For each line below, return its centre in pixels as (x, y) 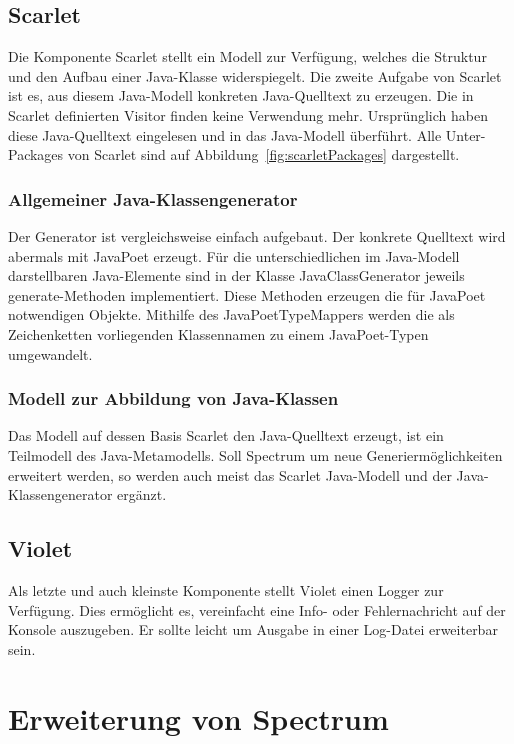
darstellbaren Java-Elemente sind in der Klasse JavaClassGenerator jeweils (236, 275)
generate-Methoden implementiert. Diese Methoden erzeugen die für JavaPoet (247, 294)
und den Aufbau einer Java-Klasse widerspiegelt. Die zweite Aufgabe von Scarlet (255, 75)
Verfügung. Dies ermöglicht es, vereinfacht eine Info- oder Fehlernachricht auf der (257, 609)
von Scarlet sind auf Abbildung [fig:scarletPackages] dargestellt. (263, 154)
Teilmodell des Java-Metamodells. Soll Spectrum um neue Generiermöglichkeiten (255, 454)
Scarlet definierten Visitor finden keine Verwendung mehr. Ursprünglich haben (248, 114)
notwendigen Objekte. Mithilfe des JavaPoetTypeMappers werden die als (231, 314)
